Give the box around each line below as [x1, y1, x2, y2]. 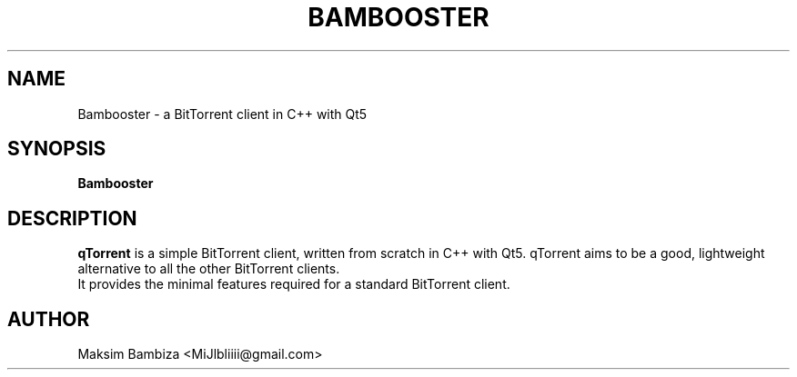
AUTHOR [7, 307, 90, 331]
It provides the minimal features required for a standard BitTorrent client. [77, 276, 510, 293]
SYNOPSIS [7, 137, 106, 161]
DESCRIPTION [7, 206, 137, 230]
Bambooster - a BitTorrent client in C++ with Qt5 [77, 105, 368, 122]
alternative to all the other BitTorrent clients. [77, 261, 340, 277]
